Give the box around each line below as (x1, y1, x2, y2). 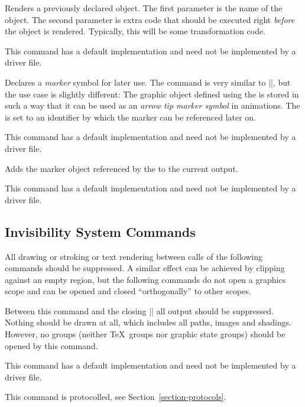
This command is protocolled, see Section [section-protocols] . (5, 390, 226, 403)
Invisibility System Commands (5, 222, 196, 240)
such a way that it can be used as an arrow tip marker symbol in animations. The (5, 99, 300, 112)
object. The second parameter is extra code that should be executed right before (5, 13, 295, 25)
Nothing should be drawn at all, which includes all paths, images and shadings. (5, 316, 292, 328)
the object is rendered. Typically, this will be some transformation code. (5, 25, 266, 37)
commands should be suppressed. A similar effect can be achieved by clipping (5, 262, 285, 274)
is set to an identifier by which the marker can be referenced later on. (5, 110, 257, 123)
